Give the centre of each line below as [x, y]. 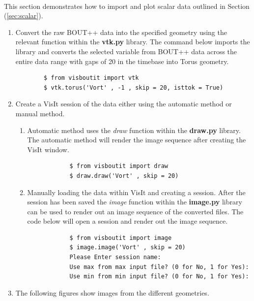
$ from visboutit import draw [119, 166]
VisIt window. [48, 149]
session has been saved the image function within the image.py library [135, 202]
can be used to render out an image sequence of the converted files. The [135, 211]
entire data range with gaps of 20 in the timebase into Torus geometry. [122, 61]
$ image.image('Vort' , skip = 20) [127, 248]
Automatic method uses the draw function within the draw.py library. [134, 130]
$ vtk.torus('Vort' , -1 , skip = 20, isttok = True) [134, 87]
